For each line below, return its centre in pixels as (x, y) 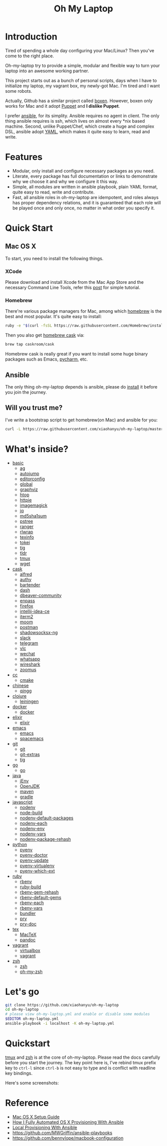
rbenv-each (32, 903)
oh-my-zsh (31, 971)
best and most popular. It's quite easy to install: (53, 317)
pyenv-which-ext (37, 871)
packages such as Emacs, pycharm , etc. (46, 359)
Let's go (22, 992)
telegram (29, 643)
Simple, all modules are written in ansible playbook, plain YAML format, (85, 187)
